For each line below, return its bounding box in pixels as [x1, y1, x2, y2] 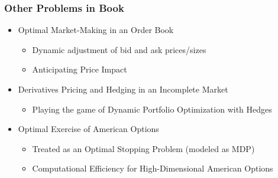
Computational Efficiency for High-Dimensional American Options [32, 162, 273, 174]
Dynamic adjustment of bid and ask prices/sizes [32, 43, 206, 55]
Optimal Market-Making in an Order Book [18, 24, 174, 36]
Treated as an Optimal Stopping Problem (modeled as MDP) [32, 142, 255, 154]
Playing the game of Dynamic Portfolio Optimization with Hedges [32, 103, 272, 115]
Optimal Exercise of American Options [18, 123, 159, 135]
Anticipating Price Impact [32, 63, 127, 75]
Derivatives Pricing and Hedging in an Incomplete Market [18, 83, 228, 95]
